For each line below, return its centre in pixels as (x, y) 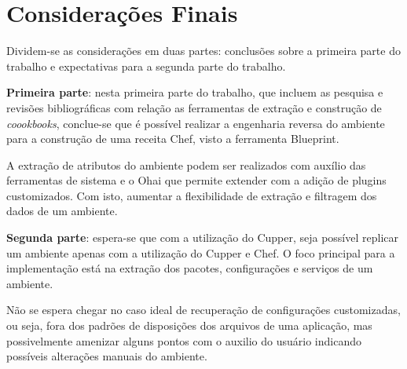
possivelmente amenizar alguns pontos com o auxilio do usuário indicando (184, 340)
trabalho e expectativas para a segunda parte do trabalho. (146, 66)
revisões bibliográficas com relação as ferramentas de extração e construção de (194, 107)
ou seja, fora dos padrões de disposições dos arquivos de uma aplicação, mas (189, 325)
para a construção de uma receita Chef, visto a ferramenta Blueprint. (173, 139)
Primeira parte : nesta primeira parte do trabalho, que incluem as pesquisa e (195, 92)
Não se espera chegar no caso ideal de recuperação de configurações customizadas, (203, 310)
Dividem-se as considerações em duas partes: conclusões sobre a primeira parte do (203, 51)
